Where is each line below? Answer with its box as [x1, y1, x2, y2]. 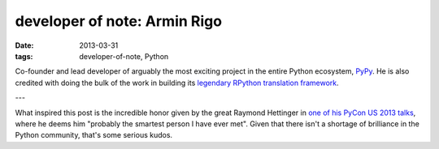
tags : [15, 51, 33, 61]
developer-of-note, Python [79, 51, 169, 61]
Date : [15, 40, 34, 50]
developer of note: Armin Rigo [15, 12, 223, 30]
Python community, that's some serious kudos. [15, 130, 173, 140]
